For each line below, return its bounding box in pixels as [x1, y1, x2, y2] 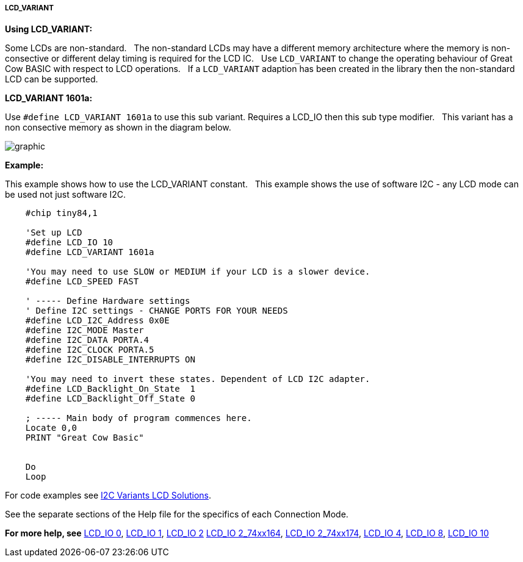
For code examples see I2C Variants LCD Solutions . [5, 490, 211, 501]
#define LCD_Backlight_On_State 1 [25, 384, 195, 394]
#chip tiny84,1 [25, 208, 98, 218]
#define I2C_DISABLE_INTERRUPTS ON [25, 355, 195, 365]
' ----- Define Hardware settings [25, 296, 190, 306]
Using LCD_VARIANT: [5, 24, 93, 35]
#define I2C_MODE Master [25, 325, 144, 336]
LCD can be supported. [5, 74, 98, 85]
